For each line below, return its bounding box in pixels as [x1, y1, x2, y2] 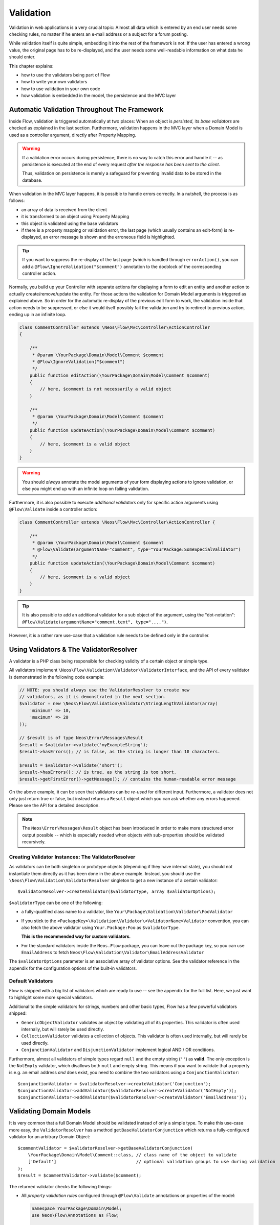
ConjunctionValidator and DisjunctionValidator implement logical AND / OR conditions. [21, 1047, 215, 1053]
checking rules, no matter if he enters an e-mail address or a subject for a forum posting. [9, 31, 188, 37]
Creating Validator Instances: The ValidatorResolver [9, 853, 135, 860]
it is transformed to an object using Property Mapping [21, 214, 129, 220]
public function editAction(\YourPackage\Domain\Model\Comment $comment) [29, 372, 210, 378]
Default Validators [9, 978, 53, 984]
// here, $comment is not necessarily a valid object [40, 386, 172, 392]
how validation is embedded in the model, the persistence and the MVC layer [21, 93, 176, 98]
